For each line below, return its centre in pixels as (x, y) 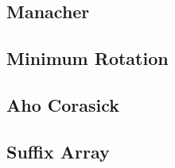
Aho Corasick (63, 104)
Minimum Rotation (87, 58)
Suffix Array (58, 151)
